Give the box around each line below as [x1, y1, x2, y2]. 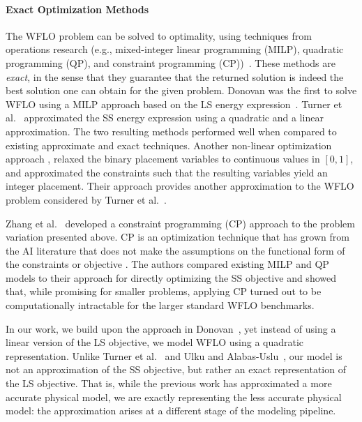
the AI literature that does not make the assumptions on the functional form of [6, 243, 345, 257]
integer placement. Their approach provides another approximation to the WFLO [6, 179, 354, 193]
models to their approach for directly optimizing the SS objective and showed [6, 270, 336, 285]
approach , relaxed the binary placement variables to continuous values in [6, 151, 320, 166]
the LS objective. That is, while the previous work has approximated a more [6, 376, 332, 391]
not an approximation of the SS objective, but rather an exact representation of [6, 362, 346, 377]
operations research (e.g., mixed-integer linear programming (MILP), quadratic [6, 42, 344, 56]
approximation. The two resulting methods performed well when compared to [6, 123, 337, 138]
